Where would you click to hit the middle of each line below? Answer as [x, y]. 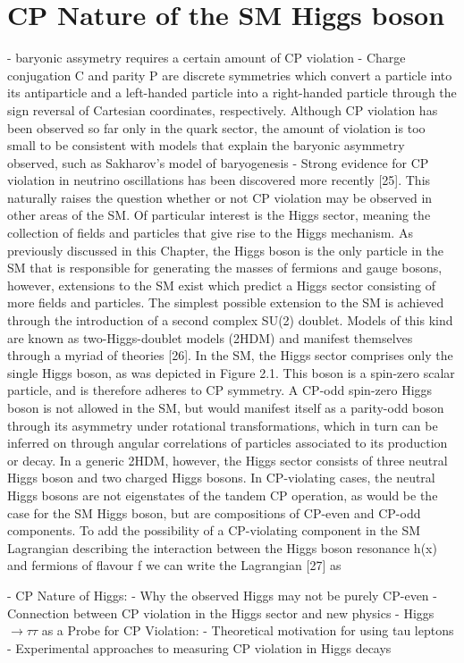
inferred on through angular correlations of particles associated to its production [228, 443]
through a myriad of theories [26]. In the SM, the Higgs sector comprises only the [230, 355]
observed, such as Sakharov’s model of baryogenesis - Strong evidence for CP [218, 162]
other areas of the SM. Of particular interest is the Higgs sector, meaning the [219, 215]
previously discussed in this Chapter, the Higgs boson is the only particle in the [226, 250]
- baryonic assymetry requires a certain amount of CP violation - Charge [207, 58]
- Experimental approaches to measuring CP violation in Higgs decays [199, 647]
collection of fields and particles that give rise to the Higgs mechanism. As [210, 233]
